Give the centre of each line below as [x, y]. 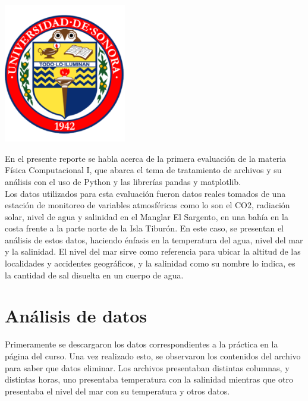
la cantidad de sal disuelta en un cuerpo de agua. [94, 275]
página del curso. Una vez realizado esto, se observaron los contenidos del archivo [153, 355]
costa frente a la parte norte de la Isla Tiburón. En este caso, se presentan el [144, 228]
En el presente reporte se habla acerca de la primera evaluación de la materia [146, 158]
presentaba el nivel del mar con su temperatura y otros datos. [117, 391]
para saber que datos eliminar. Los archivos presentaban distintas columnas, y [147, 367]
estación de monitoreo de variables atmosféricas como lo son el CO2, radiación [147, 205]
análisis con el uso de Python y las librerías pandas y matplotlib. [123, 181]
